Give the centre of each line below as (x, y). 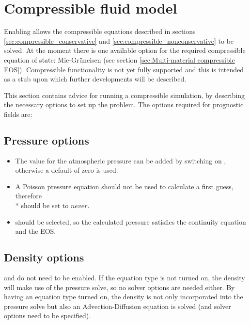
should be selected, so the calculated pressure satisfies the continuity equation (131, 221)
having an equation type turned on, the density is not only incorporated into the (124, 297)
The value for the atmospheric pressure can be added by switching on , (121, 160)
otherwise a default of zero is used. (67, 170)
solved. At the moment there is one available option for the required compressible (125, 50)
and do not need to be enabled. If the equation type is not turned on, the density (125, 278)
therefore (28, 196)
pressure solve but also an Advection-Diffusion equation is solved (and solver (117, 306)
